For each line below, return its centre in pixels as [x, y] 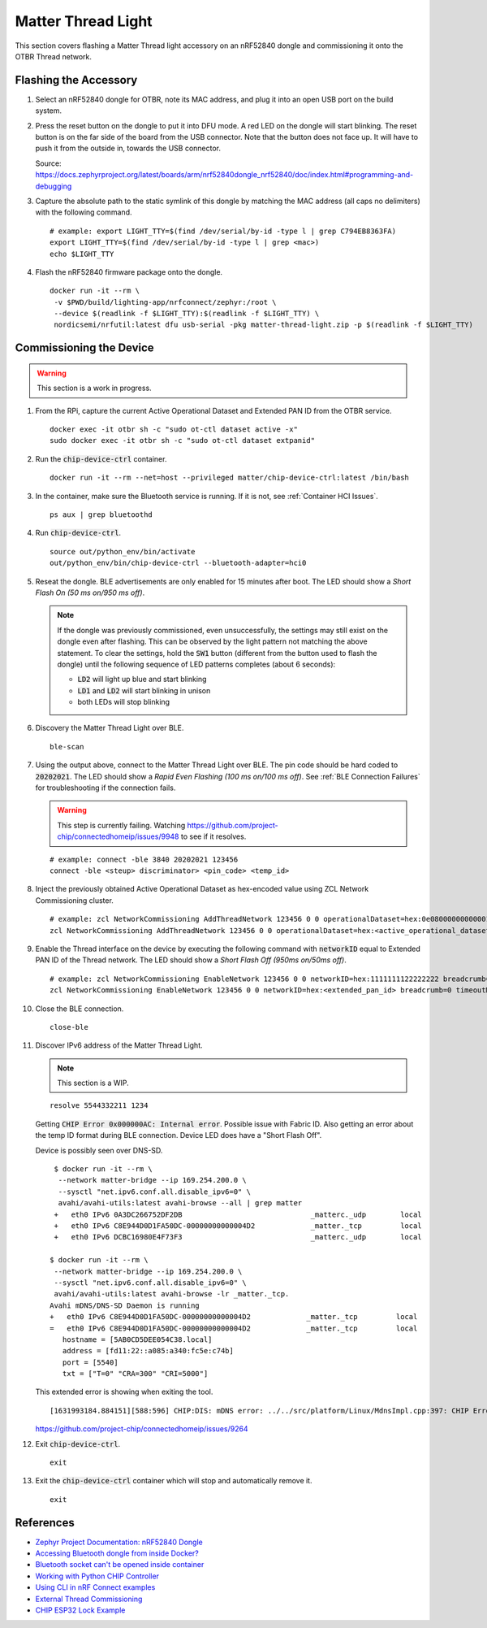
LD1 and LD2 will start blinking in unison [144, 690]
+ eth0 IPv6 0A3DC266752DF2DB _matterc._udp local [238, 1214]
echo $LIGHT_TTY [82, 254]
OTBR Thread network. [54, 56]
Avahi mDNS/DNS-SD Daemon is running [125, 1305]
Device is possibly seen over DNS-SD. [99, 1150]
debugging [54, 186]
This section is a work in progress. [94, 388]
